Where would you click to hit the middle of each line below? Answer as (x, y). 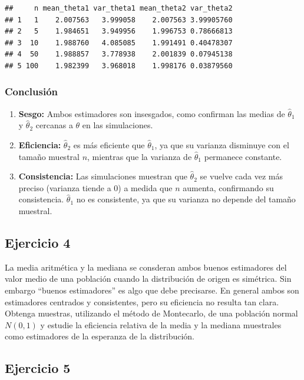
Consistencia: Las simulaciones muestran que (103, 176)
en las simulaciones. (118, 125)
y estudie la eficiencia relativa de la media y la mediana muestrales (161, 324)
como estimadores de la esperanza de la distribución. (100, 336)
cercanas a (54, 125)
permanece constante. (243, 156)
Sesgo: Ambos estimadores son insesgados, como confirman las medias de (152, 113)
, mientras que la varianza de (140, 156)
